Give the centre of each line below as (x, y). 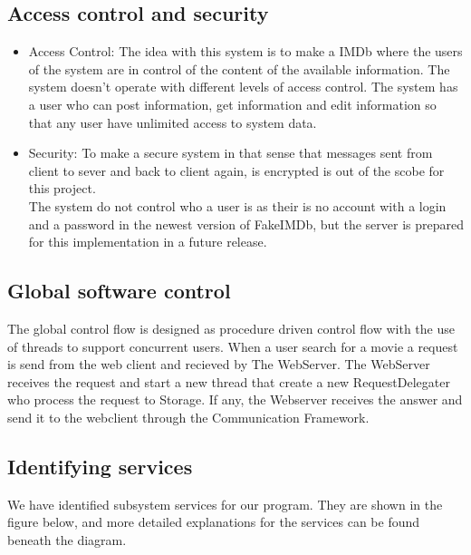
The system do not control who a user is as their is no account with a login (237, 205)
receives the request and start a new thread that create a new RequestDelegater (229, 381)
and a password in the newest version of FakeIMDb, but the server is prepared (246, 224)
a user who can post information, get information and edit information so (232, 104)
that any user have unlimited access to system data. (173, 122)
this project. (62, 188)
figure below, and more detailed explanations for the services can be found (214, 522)
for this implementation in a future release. (148, 242)
